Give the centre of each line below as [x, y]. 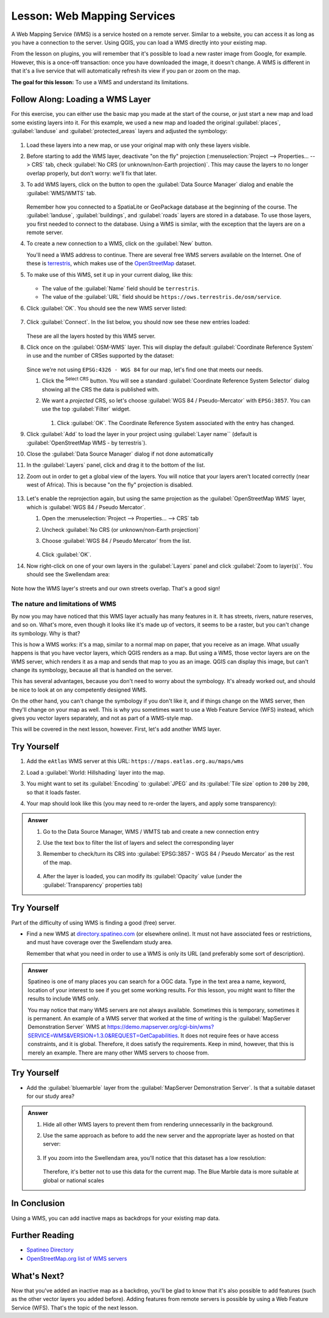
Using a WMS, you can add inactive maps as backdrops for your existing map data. [116, 1218]
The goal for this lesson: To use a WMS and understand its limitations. [100, 82]
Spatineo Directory [50, 1250]
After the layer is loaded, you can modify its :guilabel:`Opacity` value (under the [143, 876]
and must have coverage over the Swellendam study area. [100, 942]
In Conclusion [38, 1204]
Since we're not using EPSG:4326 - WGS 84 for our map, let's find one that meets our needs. [145, 370]
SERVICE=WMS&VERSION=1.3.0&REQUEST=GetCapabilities [103, 1035]
